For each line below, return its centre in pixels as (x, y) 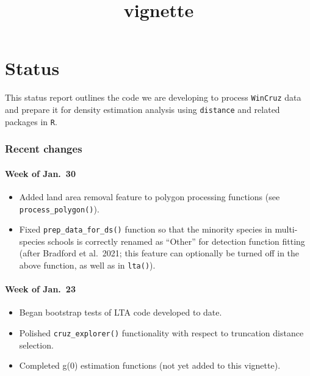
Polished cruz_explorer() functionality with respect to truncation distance (161, 333)
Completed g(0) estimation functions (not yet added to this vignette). (150, 365)
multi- (286, 229)
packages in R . (31, 121)
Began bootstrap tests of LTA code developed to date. (121, 312)
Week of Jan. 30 (40, 173)
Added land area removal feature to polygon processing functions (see (150, 196)
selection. (36, 345)
